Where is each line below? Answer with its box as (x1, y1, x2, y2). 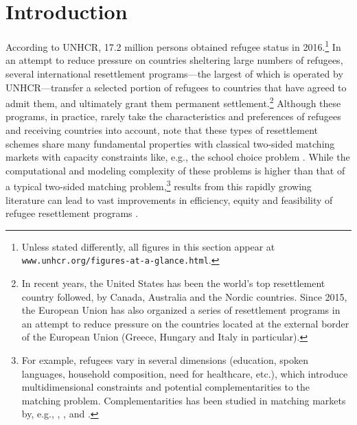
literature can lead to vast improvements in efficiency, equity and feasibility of (5, 192, 333, 207)
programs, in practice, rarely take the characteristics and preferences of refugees (5, 109, 341, 124)
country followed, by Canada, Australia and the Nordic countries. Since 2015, (21, 289, 347, 303)
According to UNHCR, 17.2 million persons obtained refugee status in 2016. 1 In (5, 38, 341, 54)
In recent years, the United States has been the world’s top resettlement (21, 276, 325, 290)
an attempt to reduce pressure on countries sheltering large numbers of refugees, (5, 53, 343, 67)
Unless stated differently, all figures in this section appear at (21, 239, 275, 253)
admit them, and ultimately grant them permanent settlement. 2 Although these (5, 94, 341, 110)
